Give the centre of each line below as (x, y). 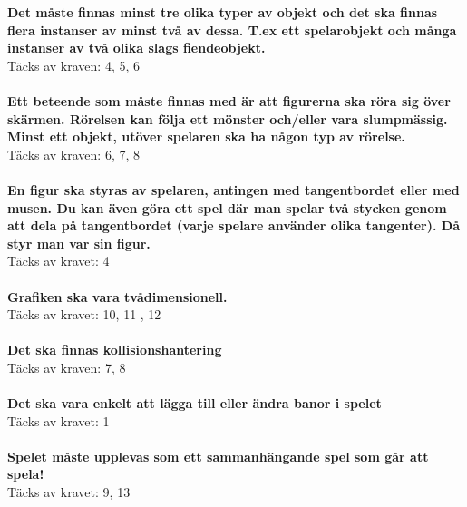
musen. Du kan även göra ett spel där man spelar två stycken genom (227, 207)
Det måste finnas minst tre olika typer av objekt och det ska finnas (223, 12)
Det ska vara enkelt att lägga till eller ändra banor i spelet (195, 403)
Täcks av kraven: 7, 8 (67, 367)
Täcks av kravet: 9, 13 (69, 492)
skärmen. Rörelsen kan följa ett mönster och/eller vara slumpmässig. (228, 118)
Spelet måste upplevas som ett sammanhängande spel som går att (218, 456)
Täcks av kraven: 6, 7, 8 (74, 154)
